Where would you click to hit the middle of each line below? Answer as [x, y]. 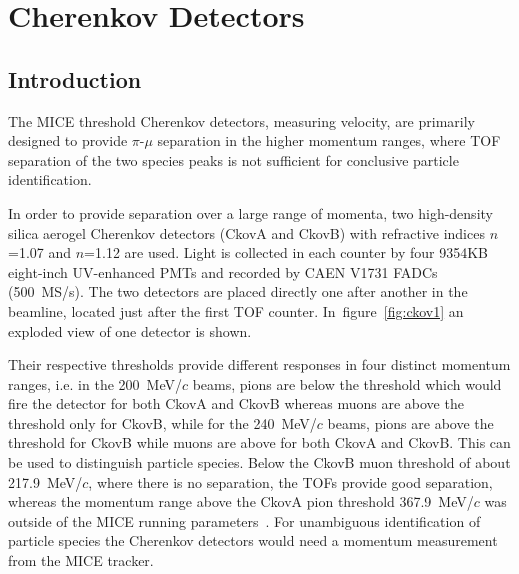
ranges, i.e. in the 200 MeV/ [95, 383]
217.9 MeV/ [45, 481]
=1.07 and [40, 252]
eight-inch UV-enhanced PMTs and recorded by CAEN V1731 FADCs [223, 271]
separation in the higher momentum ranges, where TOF [329, 140]
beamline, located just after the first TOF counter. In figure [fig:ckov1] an [236, 310]
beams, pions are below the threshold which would [347, 383]
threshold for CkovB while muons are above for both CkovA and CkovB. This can [259, 442]
